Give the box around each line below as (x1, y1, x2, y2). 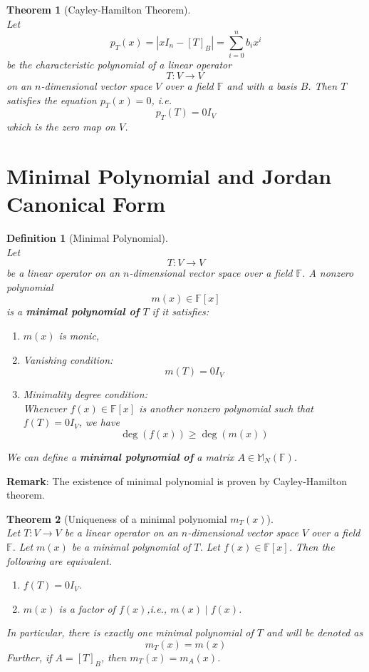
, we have (78, 414, 120, 429)
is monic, (58, 327, 100, 342)
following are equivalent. (6, 553, 112, 568)
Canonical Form (6, 189, 166, 218)
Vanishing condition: (23, 352, 113, 367)
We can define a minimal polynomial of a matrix (6, 449, 234, 464)
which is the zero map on (6, 119, 115, 134)
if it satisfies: (152, 304, 209, 319)
